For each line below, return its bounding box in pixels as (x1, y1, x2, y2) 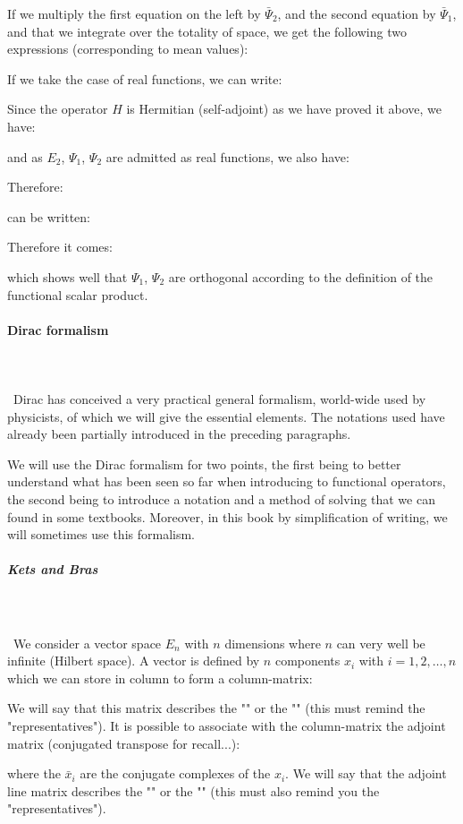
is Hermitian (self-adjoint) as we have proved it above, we (126, 99, 442, 118)
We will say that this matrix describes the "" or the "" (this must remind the (7, 699, 425, 717)
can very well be (336, 633, 425, 652)
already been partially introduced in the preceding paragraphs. (7, 425, 351, 443)
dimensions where (224, 633, 321, 652)
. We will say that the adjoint (285, 764, 447, 783)
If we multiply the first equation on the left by (7, 4, 261, 22)
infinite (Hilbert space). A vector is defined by (7, 651, 260, 670)
